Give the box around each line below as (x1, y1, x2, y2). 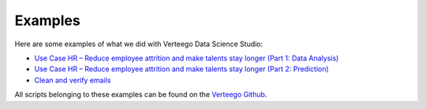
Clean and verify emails (34, 75, 111, 85)
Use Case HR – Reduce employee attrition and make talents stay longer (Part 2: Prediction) (34, 64, 329, 74)
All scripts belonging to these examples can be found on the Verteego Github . (14, 90, 267, 100)
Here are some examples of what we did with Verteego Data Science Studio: (14, 39, 263, 49)
